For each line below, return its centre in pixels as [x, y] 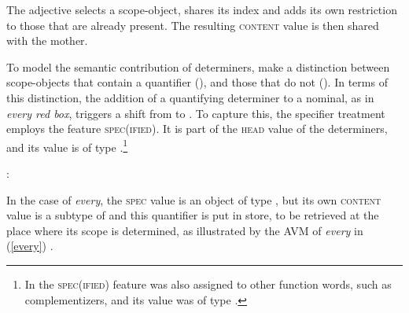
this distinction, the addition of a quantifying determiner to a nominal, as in [190, 97]
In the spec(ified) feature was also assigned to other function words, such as [208, 284]
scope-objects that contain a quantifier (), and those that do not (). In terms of [197, 82]
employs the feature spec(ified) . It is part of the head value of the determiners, [197, 129]
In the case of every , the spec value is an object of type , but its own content [194, 199]
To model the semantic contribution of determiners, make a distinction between [198, 66]
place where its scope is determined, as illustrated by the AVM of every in [185, 230]
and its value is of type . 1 [67, 145]
